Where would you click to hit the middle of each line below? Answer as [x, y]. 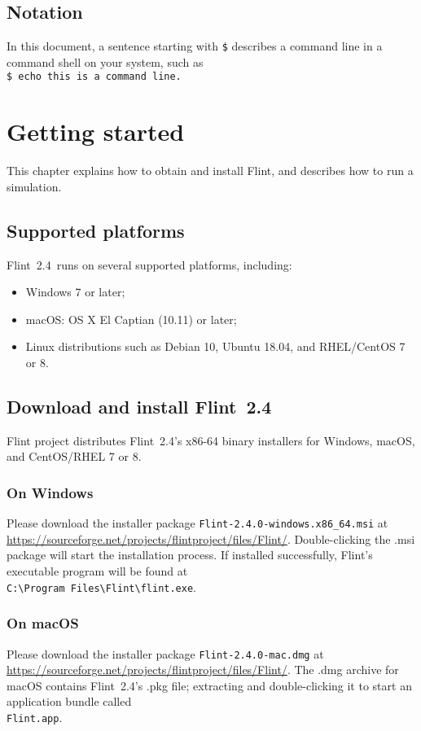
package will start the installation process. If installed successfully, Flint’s [190, 555]
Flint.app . [35, 717]
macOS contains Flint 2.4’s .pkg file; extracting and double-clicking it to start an [209, 685]
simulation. [34, 186]
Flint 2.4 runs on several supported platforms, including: [149, 264]
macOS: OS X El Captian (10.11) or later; [131, 319]
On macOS [43, 623]
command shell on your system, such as [105, 61]
